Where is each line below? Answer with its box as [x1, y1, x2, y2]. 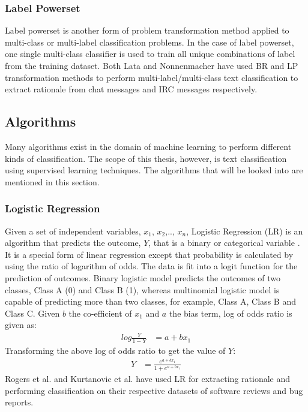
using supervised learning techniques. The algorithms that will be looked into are [5, 164, 303, 176]
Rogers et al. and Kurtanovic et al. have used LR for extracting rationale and [5, 372, 291, 385]
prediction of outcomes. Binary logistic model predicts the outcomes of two [5, 271, 281, 284]
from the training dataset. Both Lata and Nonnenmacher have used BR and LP [5, 59, 298, 71]
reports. [5, 396, 34, 408]
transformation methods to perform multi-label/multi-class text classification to [5, 71, 298, 83]
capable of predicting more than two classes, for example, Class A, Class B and [5, 295, 296, 308]
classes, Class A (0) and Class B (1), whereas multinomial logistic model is [5, 283, 280, 296]
